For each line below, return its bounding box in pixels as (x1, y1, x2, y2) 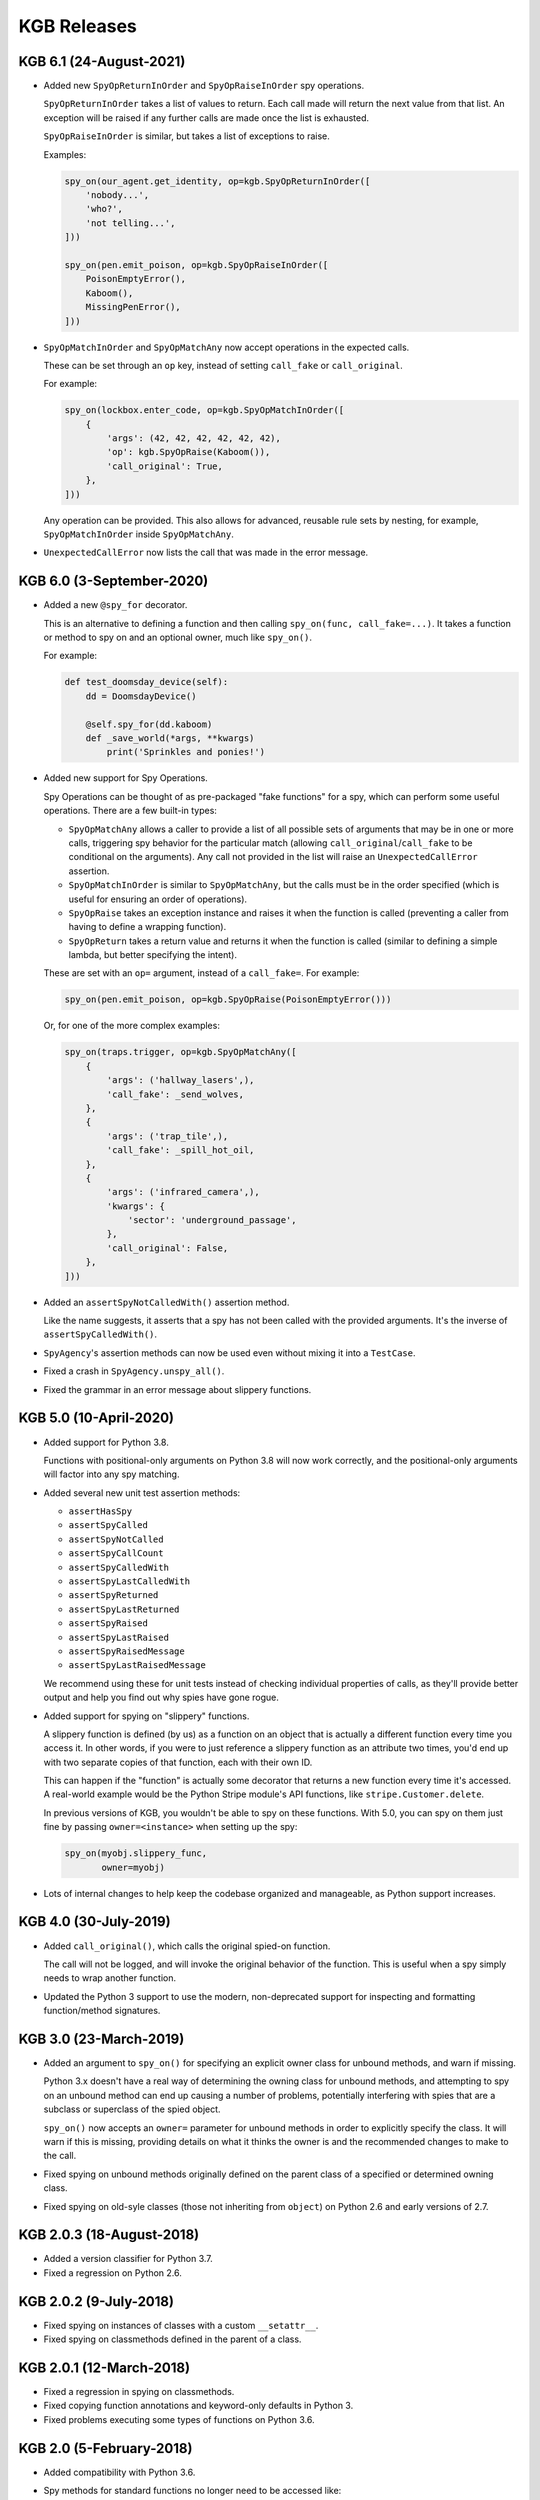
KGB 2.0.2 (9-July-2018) (18, 2293, 175, 2310)
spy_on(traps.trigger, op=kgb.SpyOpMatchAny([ (64, 1046, 297, 1058)
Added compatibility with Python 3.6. (43, 2466, 196, 2478)
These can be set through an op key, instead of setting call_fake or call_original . (43, 359, 404, 371)
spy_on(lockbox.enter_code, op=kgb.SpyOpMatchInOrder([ (64, 405, 345, 416)
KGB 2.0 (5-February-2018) (18, 2440, 193, 2457)
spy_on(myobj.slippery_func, (64, 1848, 208, 1859)
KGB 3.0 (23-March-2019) (18, 2030, 185, 2047)
